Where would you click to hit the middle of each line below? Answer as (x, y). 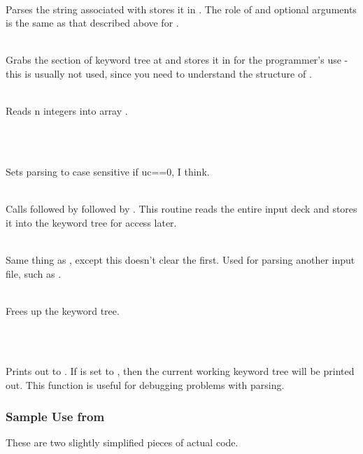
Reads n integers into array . (67, 111)
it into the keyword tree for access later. (91, 222)
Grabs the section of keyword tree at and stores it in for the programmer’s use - (177, 60)
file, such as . (34, 273)
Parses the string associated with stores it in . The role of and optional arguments (181, 9)
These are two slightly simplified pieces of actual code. (122, 442)
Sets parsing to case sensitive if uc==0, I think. (108, 171)
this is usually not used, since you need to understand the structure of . (159, 73)
